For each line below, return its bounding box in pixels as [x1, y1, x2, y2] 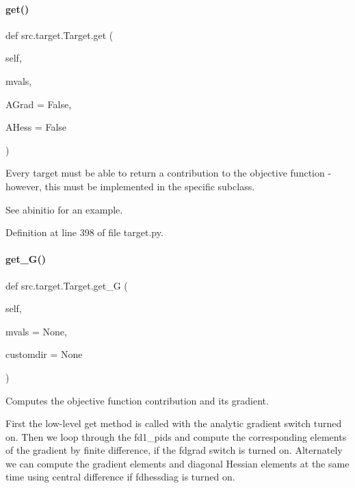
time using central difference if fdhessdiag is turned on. [5, 470, 235, 484]
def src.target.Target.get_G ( [5, 278, 128, 292]
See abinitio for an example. [5, 202, 123, 216]
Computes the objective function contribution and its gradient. [5, 393, 269, 407]
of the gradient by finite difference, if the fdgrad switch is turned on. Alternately [5, 443, 343, 457]
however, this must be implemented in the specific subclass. [5, 179, 255, 193]
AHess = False [5, 120, 67, 134]
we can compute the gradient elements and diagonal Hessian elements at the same [5, 456, 350, 470]
